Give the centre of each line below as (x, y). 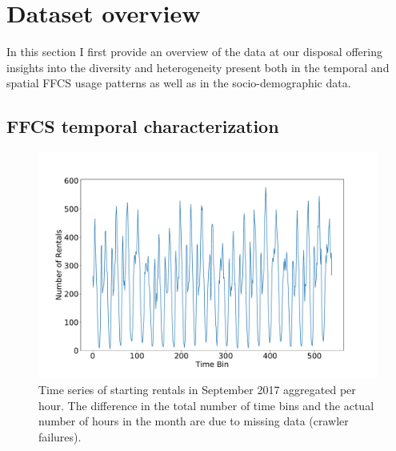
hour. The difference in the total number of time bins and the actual (206, 405)
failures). (60, 436)
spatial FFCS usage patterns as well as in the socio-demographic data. (179, 83)
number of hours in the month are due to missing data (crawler (194, 421)
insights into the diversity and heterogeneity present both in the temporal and (198, 67)
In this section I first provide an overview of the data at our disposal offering (194, 52)
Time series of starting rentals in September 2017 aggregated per (197, 390)
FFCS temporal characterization (143, 126)
